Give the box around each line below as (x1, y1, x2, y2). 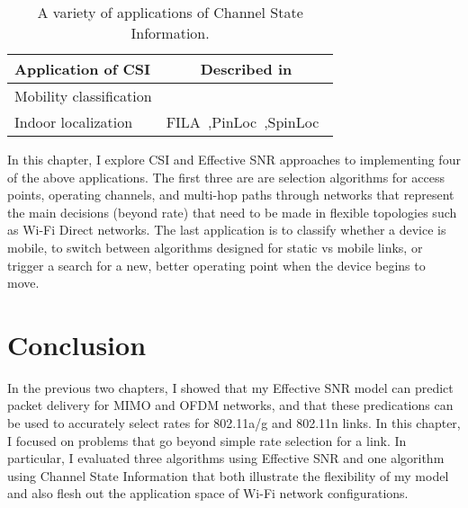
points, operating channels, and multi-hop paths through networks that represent (7, 185, 454, 204)
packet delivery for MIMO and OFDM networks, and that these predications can (7, 396, 454, 414)
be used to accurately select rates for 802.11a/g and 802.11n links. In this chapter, (7, 414, 461, 432)
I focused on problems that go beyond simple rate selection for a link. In (7, 431, 407, 450)
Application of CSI (14, 58, 150, 79)
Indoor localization (14, 111, 133, 132)
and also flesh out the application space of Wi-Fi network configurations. (7, 484, 409, 503)
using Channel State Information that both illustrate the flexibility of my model (7, 466, 449, 485)
